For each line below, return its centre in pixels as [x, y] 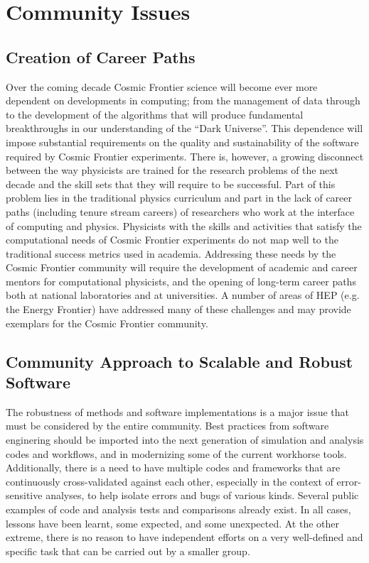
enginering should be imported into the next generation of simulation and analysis [185, 440]
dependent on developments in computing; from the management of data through [183, 100]
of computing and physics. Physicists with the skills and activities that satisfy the [184, 225]
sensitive [24, 495]
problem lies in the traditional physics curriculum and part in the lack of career [179, 198]
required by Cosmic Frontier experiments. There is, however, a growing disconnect [185, 156]
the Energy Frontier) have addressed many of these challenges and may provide [178, 309]
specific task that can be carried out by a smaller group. [128, 551]
